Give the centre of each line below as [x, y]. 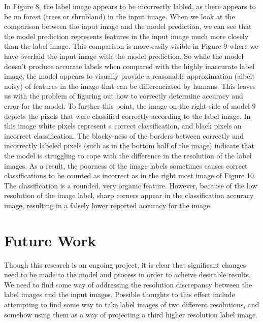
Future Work [50, 240]
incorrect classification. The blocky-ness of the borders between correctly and [124, 135]
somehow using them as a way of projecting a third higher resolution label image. [131, 314]
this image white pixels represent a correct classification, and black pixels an [123, 126]
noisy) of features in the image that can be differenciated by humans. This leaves [130, 86]
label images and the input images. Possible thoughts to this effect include [120, 294]
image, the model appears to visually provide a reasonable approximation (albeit [129, 76]
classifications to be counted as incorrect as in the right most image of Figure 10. [130, 175]
